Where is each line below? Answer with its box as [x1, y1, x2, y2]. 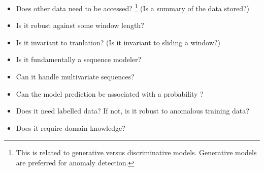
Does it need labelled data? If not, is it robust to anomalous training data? [16, 105, 249, 116]
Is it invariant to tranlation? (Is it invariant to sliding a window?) [16, 37, 220, 47]
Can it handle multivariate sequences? [16, 71, 135, 82]
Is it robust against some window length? [16, 20, 144, 31]
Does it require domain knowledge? [16, 122, 125, 133]
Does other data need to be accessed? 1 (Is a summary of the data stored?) [16, 2, 250, 13]
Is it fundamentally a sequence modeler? [16, 54, 142, 65]
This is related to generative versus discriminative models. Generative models [16, 147, 257, 158]
